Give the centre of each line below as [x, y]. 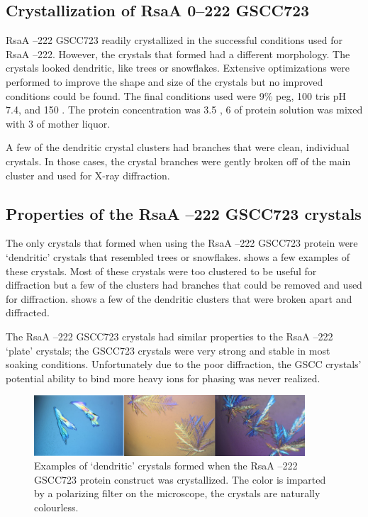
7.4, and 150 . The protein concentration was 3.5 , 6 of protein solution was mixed [184, 110]
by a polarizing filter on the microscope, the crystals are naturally [177, 493]
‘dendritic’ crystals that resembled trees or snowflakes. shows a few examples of [178, 256]
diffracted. [28, 312]
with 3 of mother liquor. [58, 123]
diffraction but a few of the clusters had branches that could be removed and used [184, 285]
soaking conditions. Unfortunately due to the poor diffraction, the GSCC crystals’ [184, 364]
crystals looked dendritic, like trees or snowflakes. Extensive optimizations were [178, 68]
